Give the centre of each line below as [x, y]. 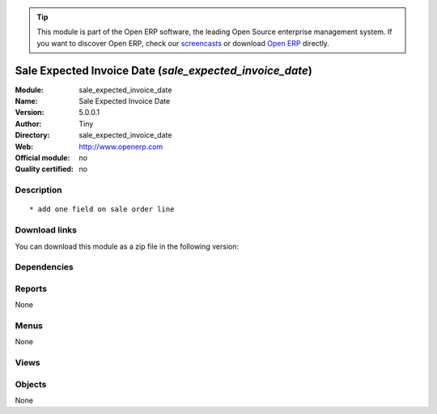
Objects [31, 384]
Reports [31, 288]
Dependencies [45, 267]
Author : [28, 124]
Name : [26, 101]
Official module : [42, 158]
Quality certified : [45, 169]
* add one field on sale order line [102, 209]
